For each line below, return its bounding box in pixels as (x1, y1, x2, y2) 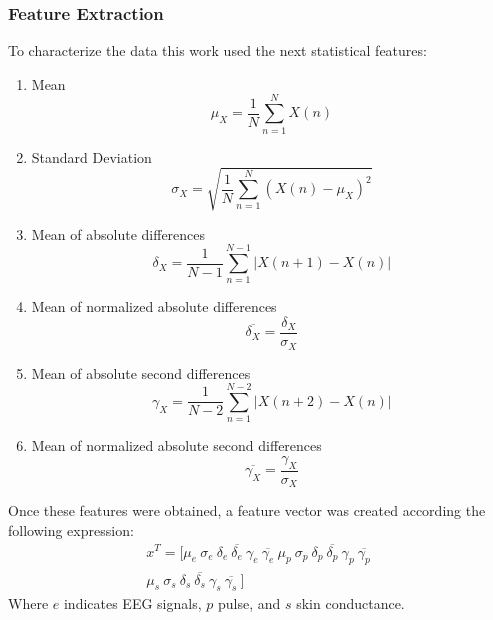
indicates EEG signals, (63, 593, 202, 614)
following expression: (8, 519, 134, 540)
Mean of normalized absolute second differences (31, 435, 322, 456)
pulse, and (217, 593, 281, 614)
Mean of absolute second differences (31, 362, 251, 383)
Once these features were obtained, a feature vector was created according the (8, 500, 486, 521)
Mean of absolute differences (31, 223, 206, 244)
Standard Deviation (31, 146, 152, 167)
